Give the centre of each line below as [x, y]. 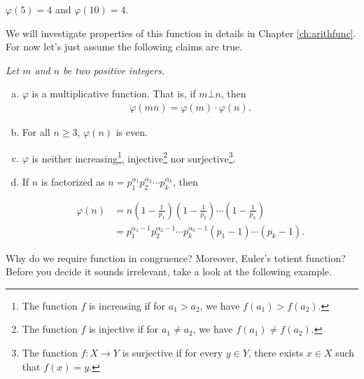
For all [36, 132]
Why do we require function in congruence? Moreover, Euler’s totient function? [176, 257]
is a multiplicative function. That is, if [114, 94]
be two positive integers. [114, 70]
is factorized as [73, 181]
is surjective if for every [173, 353]
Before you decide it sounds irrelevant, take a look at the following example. [169, 271]
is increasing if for [127, 305]
